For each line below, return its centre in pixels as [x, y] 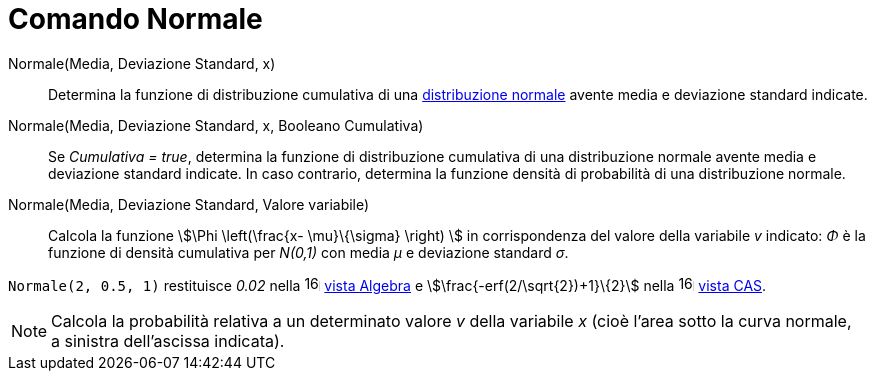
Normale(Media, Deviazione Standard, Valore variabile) [189, 204]
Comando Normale [135, 19]
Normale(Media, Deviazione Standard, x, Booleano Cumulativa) [216, 125]
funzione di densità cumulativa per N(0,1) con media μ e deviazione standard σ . [308, 252]
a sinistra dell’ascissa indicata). [168, 340]
